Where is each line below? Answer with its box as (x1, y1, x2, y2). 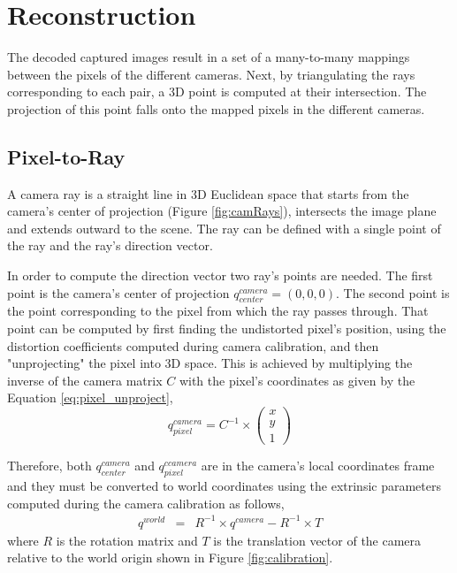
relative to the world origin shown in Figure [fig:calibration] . (7, 548, 333, 567)
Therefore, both (7, 456, 92, 475)
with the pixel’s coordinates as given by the (179, 371, 415, 389)
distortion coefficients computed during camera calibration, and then (7, 336, 379, 355)
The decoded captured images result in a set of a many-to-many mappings (7, 48, 410, 66)
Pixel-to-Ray (7, 142, 126, 170)
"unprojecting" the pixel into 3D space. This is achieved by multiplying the (7, 354, 413, 372)
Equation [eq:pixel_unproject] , (7, 388, 173, 407)
